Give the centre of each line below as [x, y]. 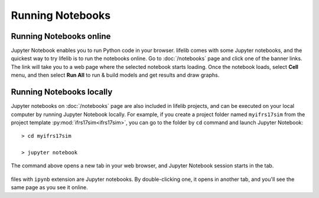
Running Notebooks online [61, 36]
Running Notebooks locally [62, 92]
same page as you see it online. [49, 187]
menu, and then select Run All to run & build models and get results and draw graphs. [115, 75]
